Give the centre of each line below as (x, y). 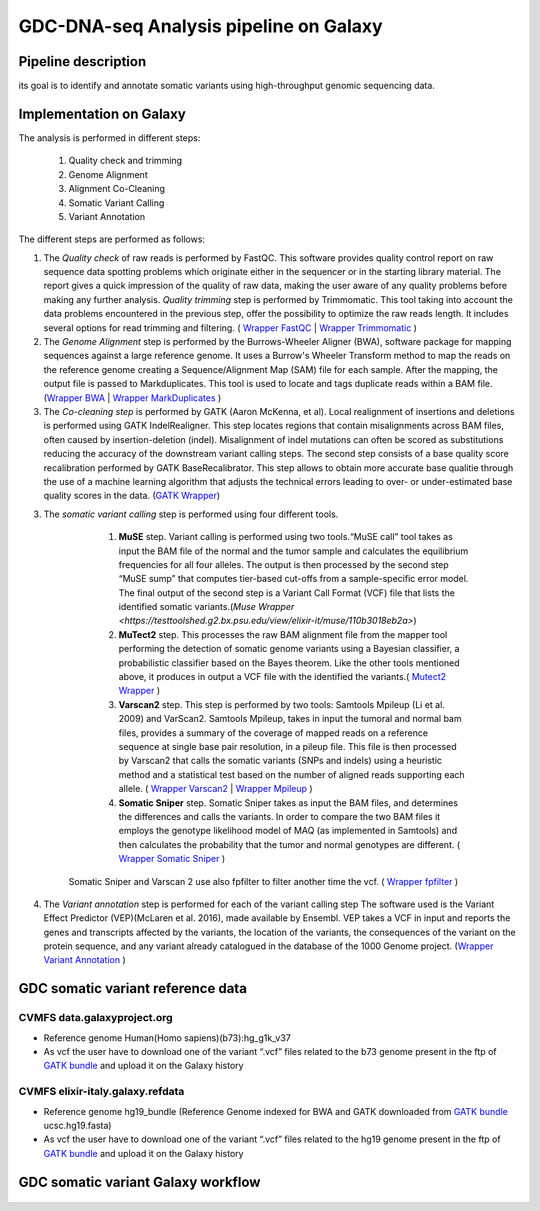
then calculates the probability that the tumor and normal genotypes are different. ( (289, 844)
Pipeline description (82, 61)
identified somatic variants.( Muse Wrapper (206, 607)
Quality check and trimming (125, 161)
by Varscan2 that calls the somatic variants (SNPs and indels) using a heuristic (280, 761)
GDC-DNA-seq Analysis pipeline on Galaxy (201, 26)
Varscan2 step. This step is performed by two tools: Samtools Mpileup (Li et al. (281, 704)
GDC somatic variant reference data (132, 988)
